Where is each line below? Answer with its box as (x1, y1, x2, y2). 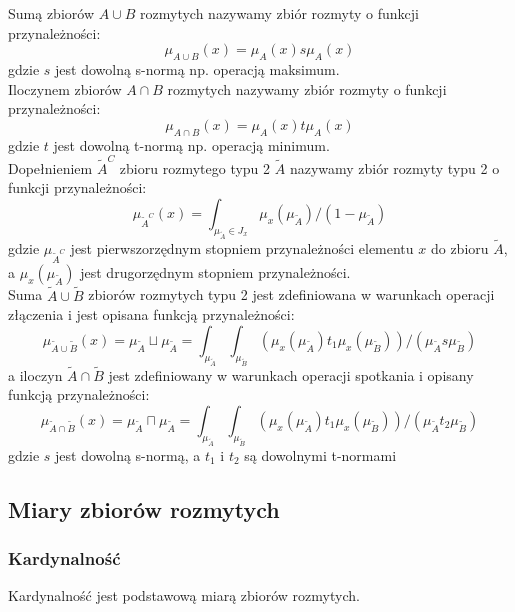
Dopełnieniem (8, 157, 93, 178)
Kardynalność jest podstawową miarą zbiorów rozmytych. (8, 585, 360, 606)
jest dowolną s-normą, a (55, 444, 201, 465)
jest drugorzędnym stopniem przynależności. (80, 262, 351, 283)
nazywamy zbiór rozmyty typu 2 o (289, 157, 500, 178)
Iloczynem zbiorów (8, 78, 122, 99)
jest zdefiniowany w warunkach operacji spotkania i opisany (108, 364, 474, 385)
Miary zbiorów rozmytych (8, 493, 280, 524)
